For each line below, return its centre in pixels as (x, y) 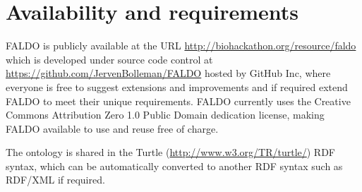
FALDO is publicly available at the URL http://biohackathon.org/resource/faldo (181, 46)
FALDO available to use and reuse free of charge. (112, 128)
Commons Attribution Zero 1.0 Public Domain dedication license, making (165, 115)
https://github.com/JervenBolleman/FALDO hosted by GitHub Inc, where (168, 73)
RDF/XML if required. (55, 180)
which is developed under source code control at (109, 59)
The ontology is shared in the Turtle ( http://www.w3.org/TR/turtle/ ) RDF (171, 152)
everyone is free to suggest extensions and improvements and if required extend (177, 86)
